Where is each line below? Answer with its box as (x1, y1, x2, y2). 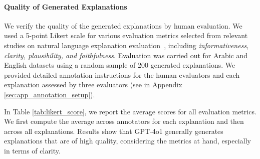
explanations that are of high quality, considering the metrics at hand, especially (4, 135, 251, 146)
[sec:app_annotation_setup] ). (4, 89, 95, 99)
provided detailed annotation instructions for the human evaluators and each (4, 69, 240, 80)
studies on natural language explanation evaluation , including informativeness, (4, 40, 249, 50)
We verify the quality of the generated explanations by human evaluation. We (4, 20, 242, 31)
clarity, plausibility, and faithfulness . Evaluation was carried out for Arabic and (4, 50, 248, 60)
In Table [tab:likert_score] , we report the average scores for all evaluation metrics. (4, 106, 256, 116)
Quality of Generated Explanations (4, 1, 127, 12)
